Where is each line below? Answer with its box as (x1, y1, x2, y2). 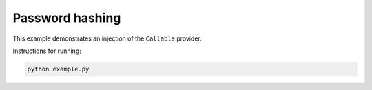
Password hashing (12, 10, 121, 25)
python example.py (27, 65, 90, 73)
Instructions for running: (12, 47, 82, 55)
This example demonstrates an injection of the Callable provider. (12, 34, 203, 43)
